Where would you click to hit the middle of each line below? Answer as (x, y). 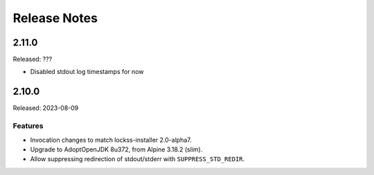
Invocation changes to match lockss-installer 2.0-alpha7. (111, 140)
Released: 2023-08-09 (46, 108)
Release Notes (55, 18)
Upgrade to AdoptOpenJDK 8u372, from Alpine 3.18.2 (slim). (116, 149)
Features (28, 126)
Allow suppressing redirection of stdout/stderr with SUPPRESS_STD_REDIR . (137, 159)
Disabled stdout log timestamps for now (87, 72)
